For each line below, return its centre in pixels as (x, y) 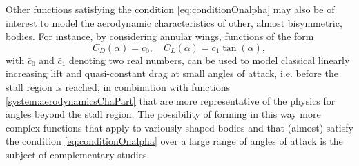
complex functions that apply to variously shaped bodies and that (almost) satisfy (179, 127)
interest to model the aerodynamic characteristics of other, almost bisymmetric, (174, 22)
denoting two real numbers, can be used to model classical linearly (209, 60)
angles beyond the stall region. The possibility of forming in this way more (163, 114)
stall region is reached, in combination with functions (118, 86)
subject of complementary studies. (78, 154)
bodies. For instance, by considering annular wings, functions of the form (160, 36)
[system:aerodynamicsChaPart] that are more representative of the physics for (171, 100)
